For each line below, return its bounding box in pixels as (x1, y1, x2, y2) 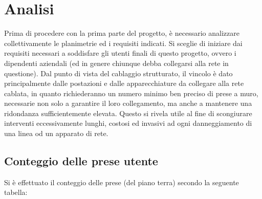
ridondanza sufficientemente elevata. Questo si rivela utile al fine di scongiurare (4, 107, 252, 118)
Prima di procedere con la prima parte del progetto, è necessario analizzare (4, 28, 239, 38)
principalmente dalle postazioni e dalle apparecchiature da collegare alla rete (4, 78, 244, 89)
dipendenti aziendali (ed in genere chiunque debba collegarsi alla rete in (4, 57, 229, 68)
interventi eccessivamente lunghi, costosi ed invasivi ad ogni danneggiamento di (4, 118, 252, 128)
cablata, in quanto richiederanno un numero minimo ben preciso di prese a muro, (4, 87, 258, 98)
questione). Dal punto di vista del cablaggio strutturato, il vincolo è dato (4, 68, 233, 78)
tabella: (4, 187, 28, 197)
